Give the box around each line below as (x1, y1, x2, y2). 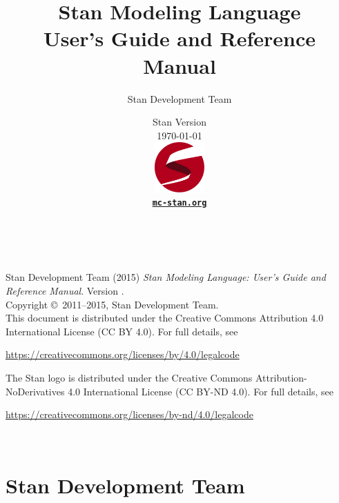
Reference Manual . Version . (6, 283, 124, 297)
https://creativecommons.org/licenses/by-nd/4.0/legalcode (6, 407, 253, 422)
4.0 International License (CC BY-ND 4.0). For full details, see (68, 384, 334, 398)
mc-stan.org (152, 198, 207, 208)
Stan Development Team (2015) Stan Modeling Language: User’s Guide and (6, 270, 326, 284)
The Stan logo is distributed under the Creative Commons (6, 370, 253, 384)
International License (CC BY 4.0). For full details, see (6, 324, 238, 338)
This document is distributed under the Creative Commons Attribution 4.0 (6, 310, 324, 325)
